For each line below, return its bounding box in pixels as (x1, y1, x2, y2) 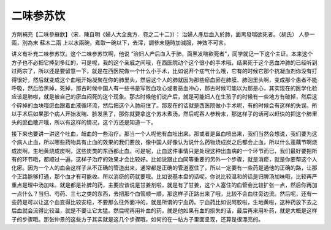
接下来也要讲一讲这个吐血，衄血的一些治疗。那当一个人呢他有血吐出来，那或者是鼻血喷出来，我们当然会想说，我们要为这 (11, 130, 318, 137)
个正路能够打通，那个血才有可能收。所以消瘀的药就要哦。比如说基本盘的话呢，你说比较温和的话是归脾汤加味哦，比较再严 (11, 172, 318, 180)
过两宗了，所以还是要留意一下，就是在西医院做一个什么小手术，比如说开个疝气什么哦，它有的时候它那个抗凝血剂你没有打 (11, 67, 318, 75)
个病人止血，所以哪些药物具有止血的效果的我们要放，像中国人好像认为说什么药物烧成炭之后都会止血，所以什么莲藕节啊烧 (11, 138, 318, 146)
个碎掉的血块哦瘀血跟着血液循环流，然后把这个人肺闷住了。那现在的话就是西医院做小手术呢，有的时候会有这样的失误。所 (11, 102, 318, 109)
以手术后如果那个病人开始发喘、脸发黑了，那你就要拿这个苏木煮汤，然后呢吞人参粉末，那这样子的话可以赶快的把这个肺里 (11, 110, 318, 117)
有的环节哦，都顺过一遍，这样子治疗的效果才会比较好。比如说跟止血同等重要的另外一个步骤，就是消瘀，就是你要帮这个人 (11, 156, 318, 163)
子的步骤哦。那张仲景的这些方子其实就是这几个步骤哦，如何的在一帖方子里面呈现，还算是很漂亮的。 (11, 215, 264, 223)
